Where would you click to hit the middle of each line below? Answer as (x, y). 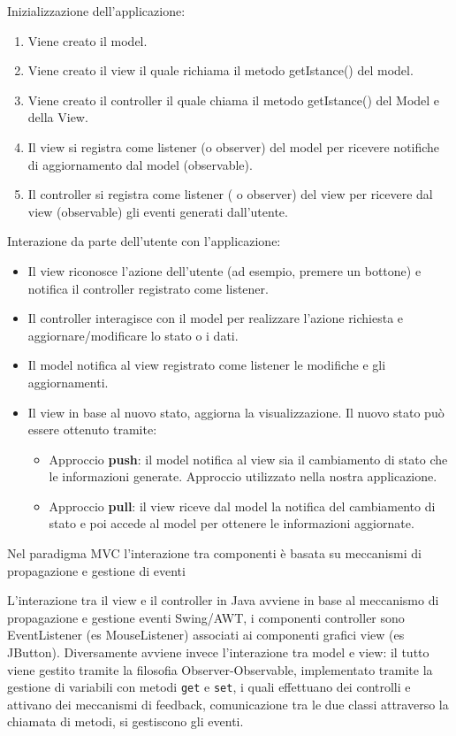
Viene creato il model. (87, 40)
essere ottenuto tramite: (92, 429)
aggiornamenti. (68, 382)
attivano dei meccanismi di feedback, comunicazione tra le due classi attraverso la (228, 704)
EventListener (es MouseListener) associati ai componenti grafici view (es (206, 635)
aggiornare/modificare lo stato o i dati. (133, 335)
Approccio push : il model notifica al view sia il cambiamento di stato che (248, 459)
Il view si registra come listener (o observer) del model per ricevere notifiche (234, 146)
